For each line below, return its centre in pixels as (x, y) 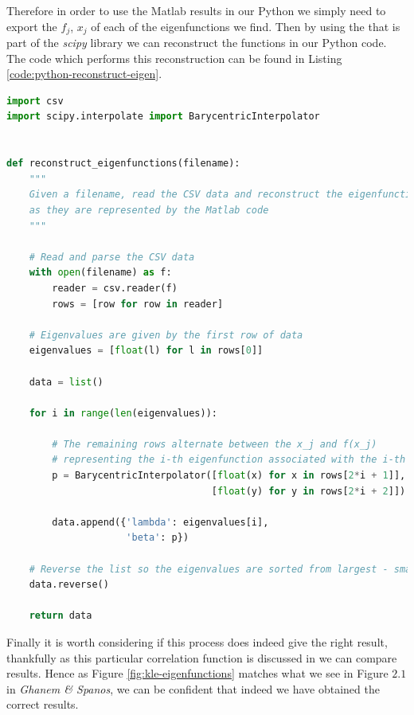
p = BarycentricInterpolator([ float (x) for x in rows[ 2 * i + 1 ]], (229, 476)
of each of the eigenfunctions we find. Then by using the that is (246, 26)
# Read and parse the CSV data (112, 257)
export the (32, 26)
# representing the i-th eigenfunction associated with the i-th (229, 460)
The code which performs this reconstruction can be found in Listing (174, 58)
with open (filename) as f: (100, 273)
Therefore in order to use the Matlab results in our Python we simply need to (196, 10)
